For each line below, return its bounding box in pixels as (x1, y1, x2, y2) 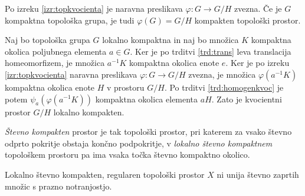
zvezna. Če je (234, 2, 282, 14)
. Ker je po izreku (225, 57, 290, 69)
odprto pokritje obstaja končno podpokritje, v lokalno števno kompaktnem (5, 137, 273, 149)
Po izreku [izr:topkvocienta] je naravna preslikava (5, 2, 183, 14)
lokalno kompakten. (53, 105, 124, 118)
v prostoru (107, 81, 145, 93)
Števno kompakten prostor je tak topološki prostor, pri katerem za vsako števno (5, 125, 292, 138)
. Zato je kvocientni (211, 92, 282, 105)
